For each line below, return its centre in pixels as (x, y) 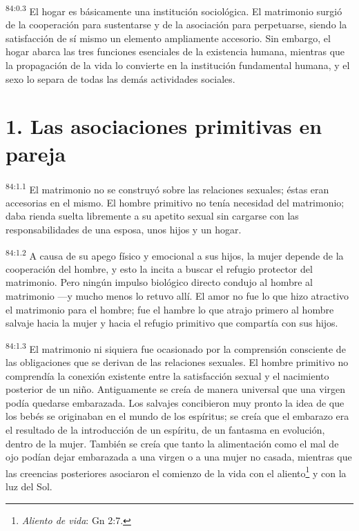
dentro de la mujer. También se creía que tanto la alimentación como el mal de (172, 443)
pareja (36, 153)
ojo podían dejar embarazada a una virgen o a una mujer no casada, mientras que (179, 457)
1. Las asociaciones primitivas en (164, 126)
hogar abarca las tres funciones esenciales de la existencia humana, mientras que (175, 51)
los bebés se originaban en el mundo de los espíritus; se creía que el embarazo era (177, 416)
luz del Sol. (29, 486)
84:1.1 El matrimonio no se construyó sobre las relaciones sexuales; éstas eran (167, 188)
